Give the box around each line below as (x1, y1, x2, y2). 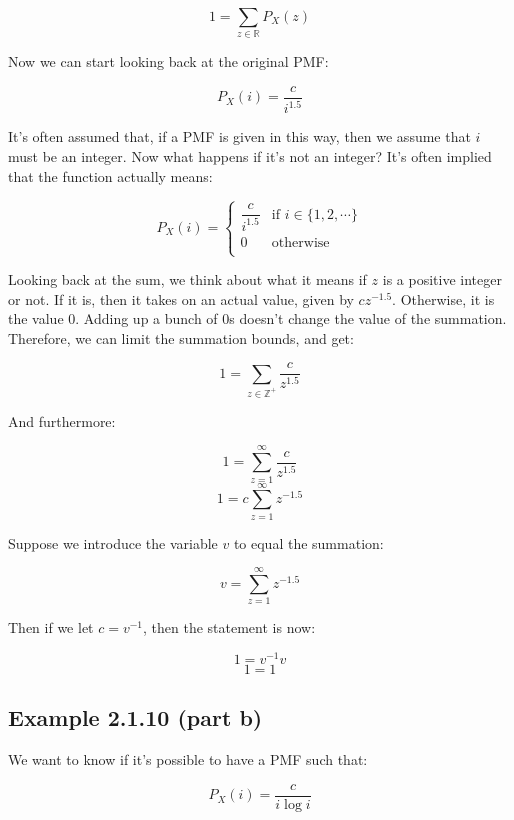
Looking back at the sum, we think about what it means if (8, 269, 367, 290)
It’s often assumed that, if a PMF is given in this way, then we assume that (8, 126, 471, 147)
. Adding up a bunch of (75, 308, 218, 329)
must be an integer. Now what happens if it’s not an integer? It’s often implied (8, 145, 492, 166)
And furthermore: (8, 410, 116, 431)
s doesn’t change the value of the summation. (229, 308, 507, 329)
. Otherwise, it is (392, 288, 495, 309)
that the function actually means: (8, 165, 213, 186)
